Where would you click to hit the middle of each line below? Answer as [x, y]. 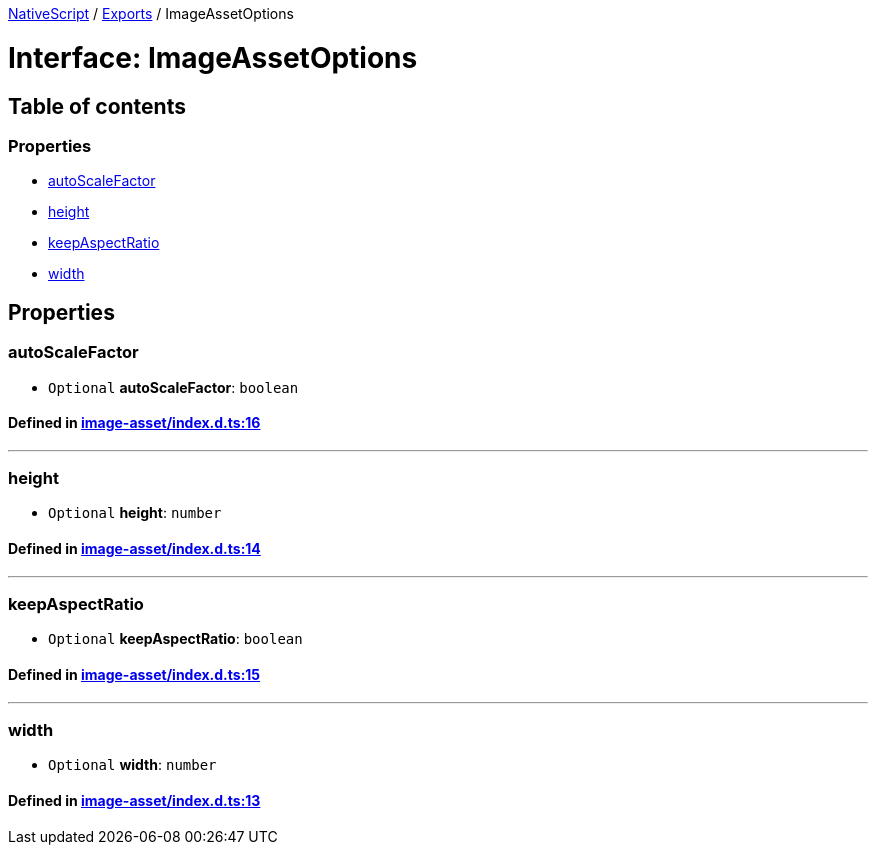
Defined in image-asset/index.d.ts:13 [134, 801]
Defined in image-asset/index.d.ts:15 [134, 675]
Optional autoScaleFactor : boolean [173, 387]
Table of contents [97, 106]
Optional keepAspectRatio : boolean [175, 639]
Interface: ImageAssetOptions [213, 57]
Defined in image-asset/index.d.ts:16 [134, 423]
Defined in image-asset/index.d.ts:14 [134, 549]
